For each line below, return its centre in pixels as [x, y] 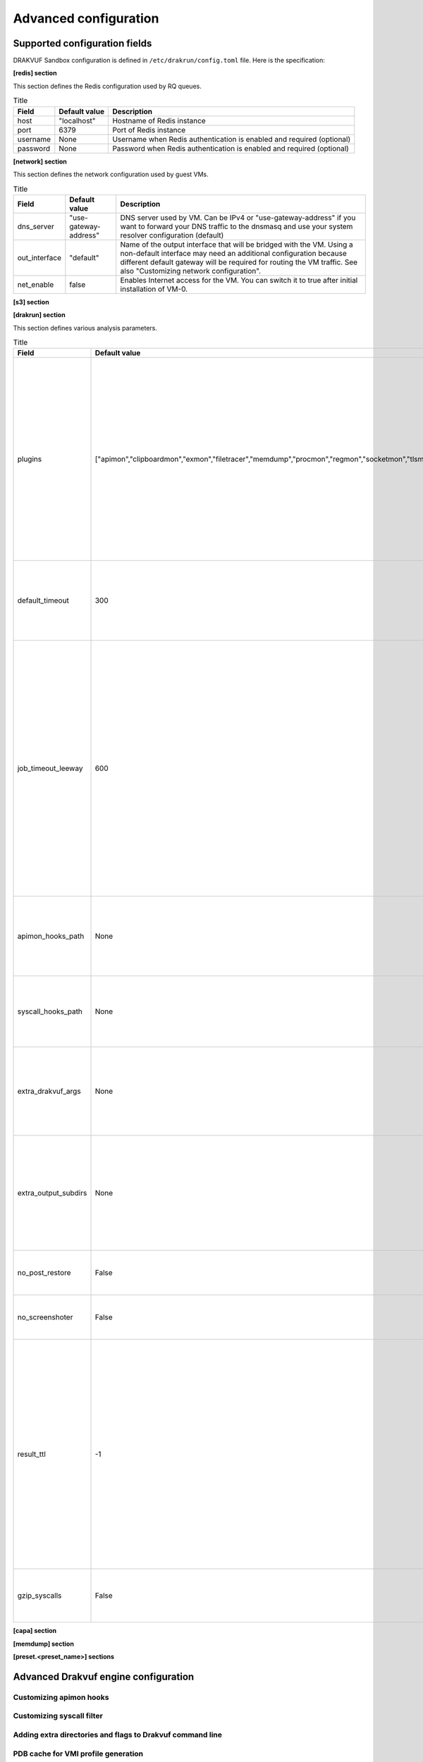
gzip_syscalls [39, 1596]
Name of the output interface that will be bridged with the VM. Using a [237, 245]
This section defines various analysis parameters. [85, 328]
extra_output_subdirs [52, 1193]
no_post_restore [44, 1273]
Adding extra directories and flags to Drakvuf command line [117, 1735]
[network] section [40, 161]
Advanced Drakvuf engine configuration [104, 1676]
